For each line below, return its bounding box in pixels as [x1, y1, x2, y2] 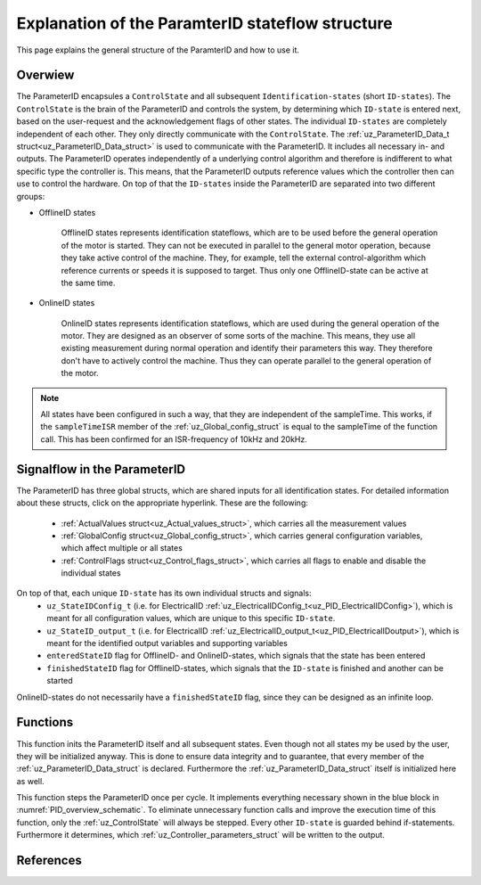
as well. [16, 775, 45, 786]
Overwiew [16, 68, 75, 83]
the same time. [61, 277, 116, 288]
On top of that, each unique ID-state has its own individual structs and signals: [16, 588, 312, 599]
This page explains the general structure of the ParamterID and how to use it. [16, 45, 300, 55]
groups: [16, 191, 45, 201]
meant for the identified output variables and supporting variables [46, 638, 289, 649]
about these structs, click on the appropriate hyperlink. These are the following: [16, 497, 309, 508]
